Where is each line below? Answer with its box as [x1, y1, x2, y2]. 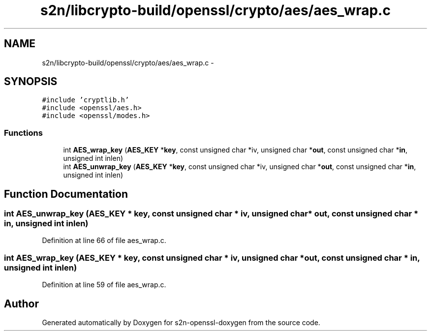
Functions [4, 127, 43, 138]
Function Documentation [4, 187, 128, 200]
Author [4, 297, 39, 310]
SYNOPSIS [4, 75, 58, 88]
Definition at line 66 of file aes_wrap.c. [42, 236, 166, 245]
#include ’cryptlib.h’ [42, 96, 129, 104]
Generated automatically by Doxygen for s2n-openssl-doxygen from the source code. [42, 318, 320, 327]
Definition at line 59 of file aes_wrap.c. [42, 280, 166, 289]
